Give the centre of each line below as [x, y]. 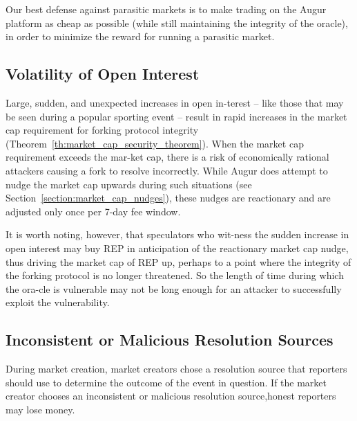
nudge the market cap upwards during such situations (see [129, 184]
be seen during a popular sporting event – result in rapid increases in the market [176, 116]
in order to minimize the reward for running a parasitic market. [140, 36]
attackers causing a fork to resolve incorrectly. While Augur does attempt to [167, 170]
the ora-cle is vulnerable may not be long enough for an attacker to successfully [174, 288]
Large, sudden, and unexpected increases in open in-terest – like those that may [175, 102]
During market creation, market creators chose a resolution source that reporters [176, 369]
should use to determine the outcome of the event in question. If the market [166, 382]
